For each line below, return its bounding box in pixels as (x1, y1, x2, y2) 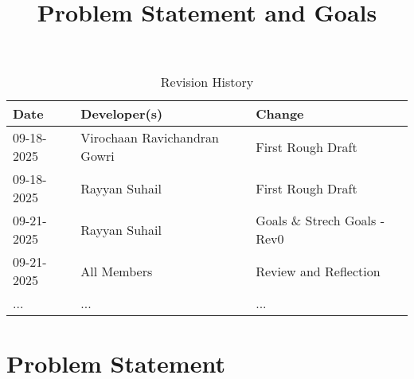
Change (256, 104, 304, 123)
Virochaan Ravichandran (80, 128, 220, 147)
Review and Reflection (256, 261, 381, 280)
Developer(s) (80, 104, 163, 123)
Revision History (160, 72, 254, 92)
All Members (80, 261, 153, 280)
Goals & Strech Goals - (256, 211, 385, 230)
